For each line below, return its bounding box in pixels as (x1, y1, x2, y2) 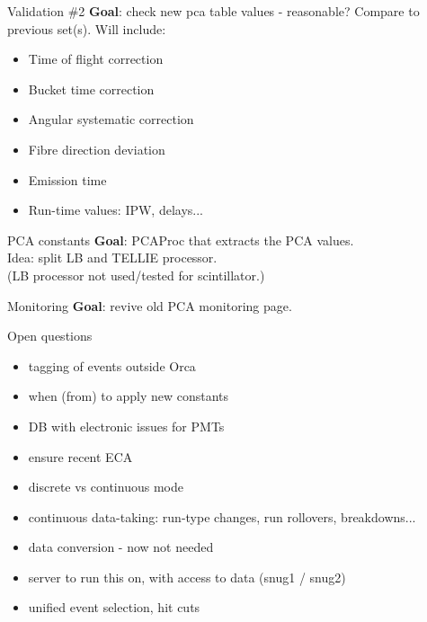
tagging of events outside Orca (28, 356, 196, 375)
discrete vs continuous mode (28, 477, 183, 496)
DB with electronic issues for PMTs (28, 416, 225, 435)
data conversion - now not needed (28, 538, 214, 556)
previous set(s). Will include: (7, 19, 166, 38)
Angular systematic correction (28, 110, 194, 129)
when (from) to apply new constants (28, 387, 229, 405)
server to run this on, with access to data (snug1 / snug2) (28, 567, 346, 586)
